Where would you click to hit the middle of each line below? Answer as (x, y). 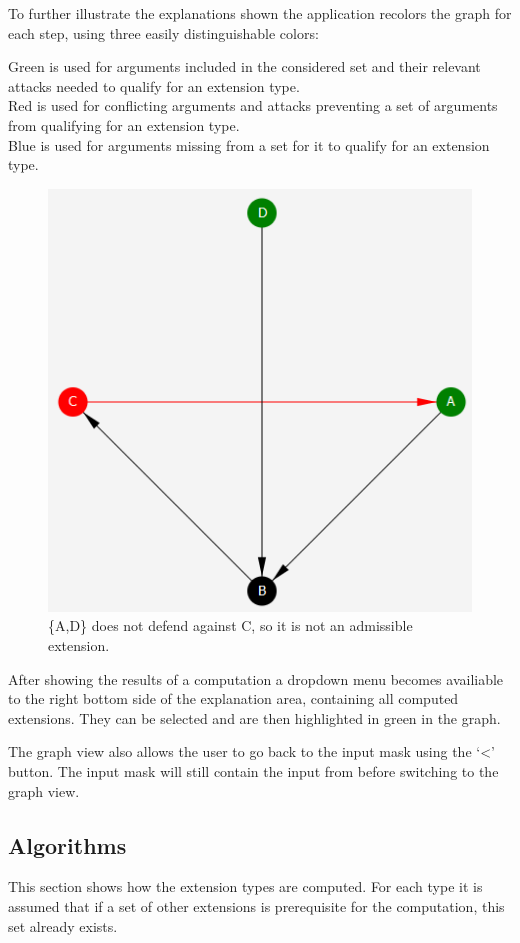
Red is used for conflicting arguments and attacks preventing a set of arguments (253, 105)
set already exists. (63, 925)
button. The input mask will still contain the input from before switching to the (253, 770)
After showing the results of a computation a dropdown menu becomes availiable (256, 678)
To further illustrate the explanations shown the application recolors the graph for (260, 13)
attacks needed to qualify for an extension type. (154, 85)
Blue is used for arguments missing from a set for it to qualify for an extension (249, 144)
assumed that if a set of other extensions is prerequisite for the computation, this (256, 905)
